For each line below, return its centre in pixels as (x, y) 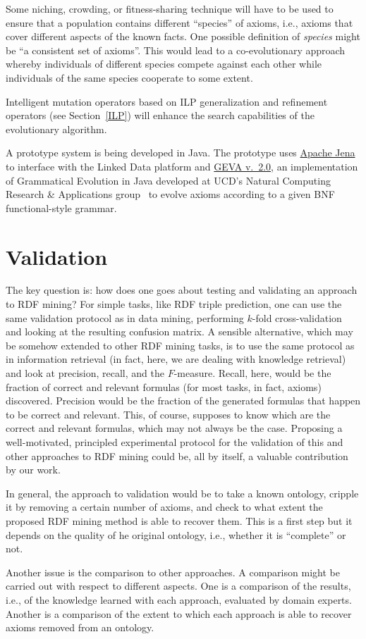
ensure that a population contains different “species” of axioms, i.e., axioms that (179, 22)
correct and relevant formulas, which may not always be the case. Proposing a (174, 428)
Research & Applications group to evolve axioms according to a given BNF (170, 194)
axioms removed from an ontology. (80, 627)
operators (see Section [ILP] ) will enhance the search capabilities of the (160, 115)
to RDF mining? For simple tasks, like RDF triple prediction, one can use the (174, 304)
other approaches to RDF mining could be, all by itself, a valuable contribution (177, 455)
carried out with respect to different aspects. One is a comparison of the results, (178, 586)
